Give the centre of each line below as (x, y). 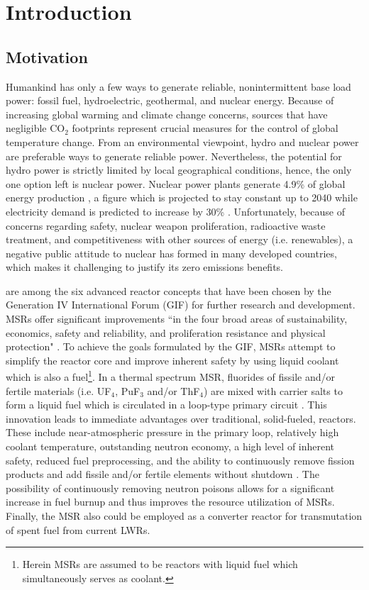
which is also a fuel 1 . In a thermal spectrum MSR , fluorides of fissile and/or (171, 376)
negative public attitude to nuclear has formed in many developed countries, (171, 253)
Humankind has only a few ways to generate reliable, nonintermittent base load (178, 86)
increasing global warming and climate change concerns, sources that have (167, 114)
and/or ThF (174, 390)
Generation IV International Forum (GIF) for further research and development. (181, 305)
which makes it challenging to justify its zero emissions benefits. (144, 267)
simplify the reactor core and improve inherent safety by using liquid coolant (172, 360)
